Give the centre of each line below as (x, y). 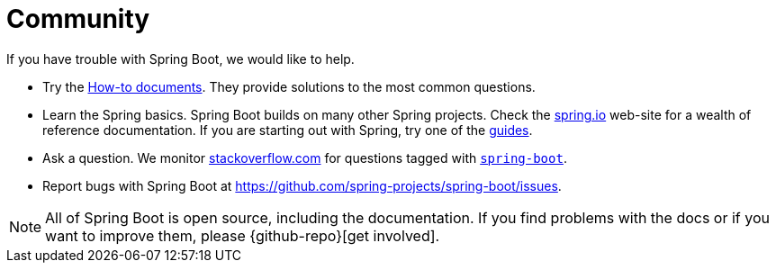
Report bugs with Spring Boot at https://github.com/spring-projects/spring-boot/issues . (302, 185)
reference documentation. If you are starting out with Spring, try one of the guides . (288, 130)
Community (78, 19)
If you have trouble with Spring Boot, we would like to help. (180, 58)
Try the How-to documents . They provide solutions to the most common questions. (289, 86)
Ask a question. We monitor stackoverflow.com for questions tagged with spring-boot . (305, 157)
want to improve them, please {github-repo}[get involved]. (243, 235)
